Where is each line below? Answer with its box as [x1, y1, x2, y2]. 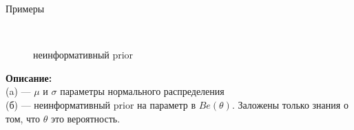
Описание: [6, 70, 52, 85]
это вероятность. [50, 111, 121, 125]
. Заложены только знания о [231, 97, 348, 111]
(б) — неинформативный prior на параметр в [6, 97, 196, 111]
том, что [6, 111, 41, 125]
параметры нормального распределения [60, 84, 225, 98]
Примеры [6, 1, 45, 15]
